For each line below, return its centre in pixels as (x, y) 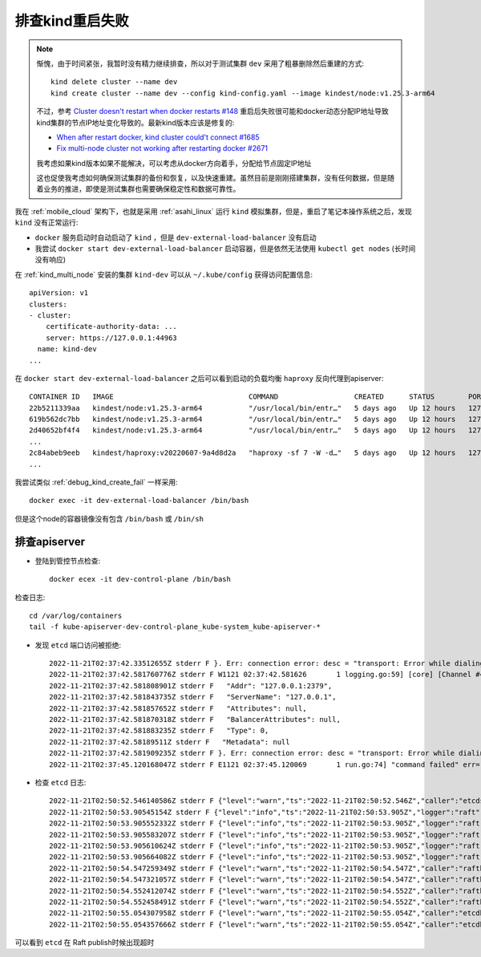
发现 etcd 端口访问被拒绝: (78, 645)
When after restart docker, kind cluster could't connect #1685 (158, 137)
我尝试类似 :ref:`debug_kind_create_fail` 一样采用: (96, 482)
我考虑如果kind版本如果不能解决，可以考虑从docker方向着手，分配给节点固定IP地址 (174, 163)
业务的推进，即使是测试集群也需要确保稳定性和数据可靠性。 (141, 189)
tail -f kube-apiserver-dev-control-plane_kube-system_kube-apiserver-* (175, 627)
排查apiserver (50, 541)
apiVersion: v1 (59, 293)
